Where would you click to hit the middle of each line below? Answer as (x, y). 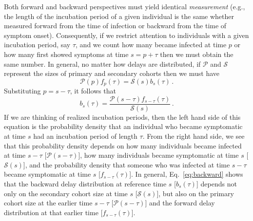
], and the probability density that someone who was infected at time (126, 164)
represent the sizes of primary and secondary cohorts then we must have (112, 73)
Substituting (22, 91)
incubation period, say (37, 45)
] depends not (216, 184)
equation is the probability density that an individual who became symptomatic (123, 126)
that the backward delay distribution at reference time (85, 184)
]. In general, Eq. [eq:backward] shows (186, 174)
